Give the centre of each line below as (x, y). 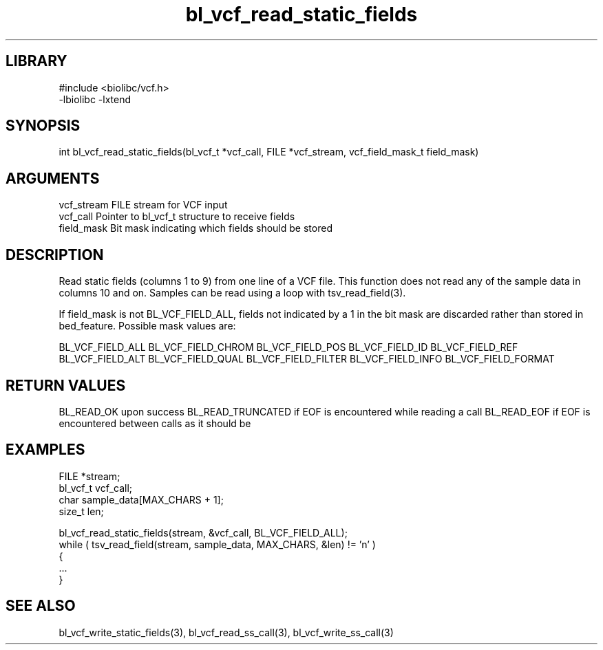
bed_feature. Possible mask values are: (147, 326)
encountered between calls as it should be (155, 423)
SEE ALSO (41, 606)
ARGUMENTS (53, 178)
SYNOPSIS (43, 126)
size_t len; (81, 511)
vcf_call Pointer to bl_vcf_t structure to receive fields (177, 217)
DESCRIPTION (55, 254)
